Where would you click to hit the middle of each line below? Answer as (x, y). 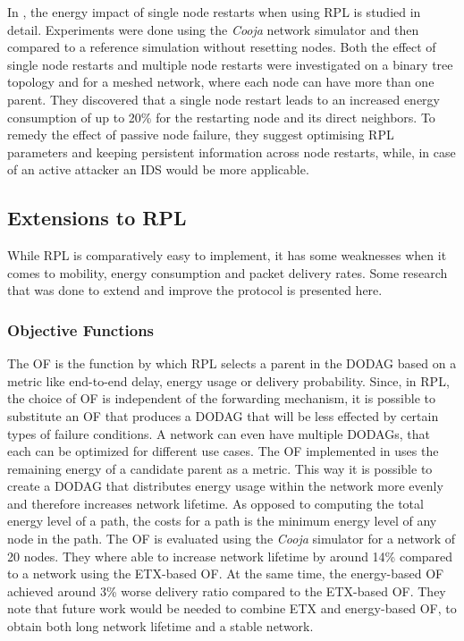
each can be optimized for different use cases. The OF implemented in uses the (223, 451)
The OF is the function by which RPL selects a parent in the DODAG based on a (232, 363)
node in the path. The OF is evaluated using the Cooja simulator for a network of (232, 539)
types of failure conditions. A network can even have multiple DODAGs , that (219, 433)
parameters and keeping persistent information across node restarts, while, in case (232, 152)
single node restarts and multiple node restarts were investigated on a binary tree (230, 64)
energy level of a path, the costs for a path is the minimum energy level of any (222, 521)
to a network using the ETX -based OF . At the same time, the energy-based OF (226, 574)
